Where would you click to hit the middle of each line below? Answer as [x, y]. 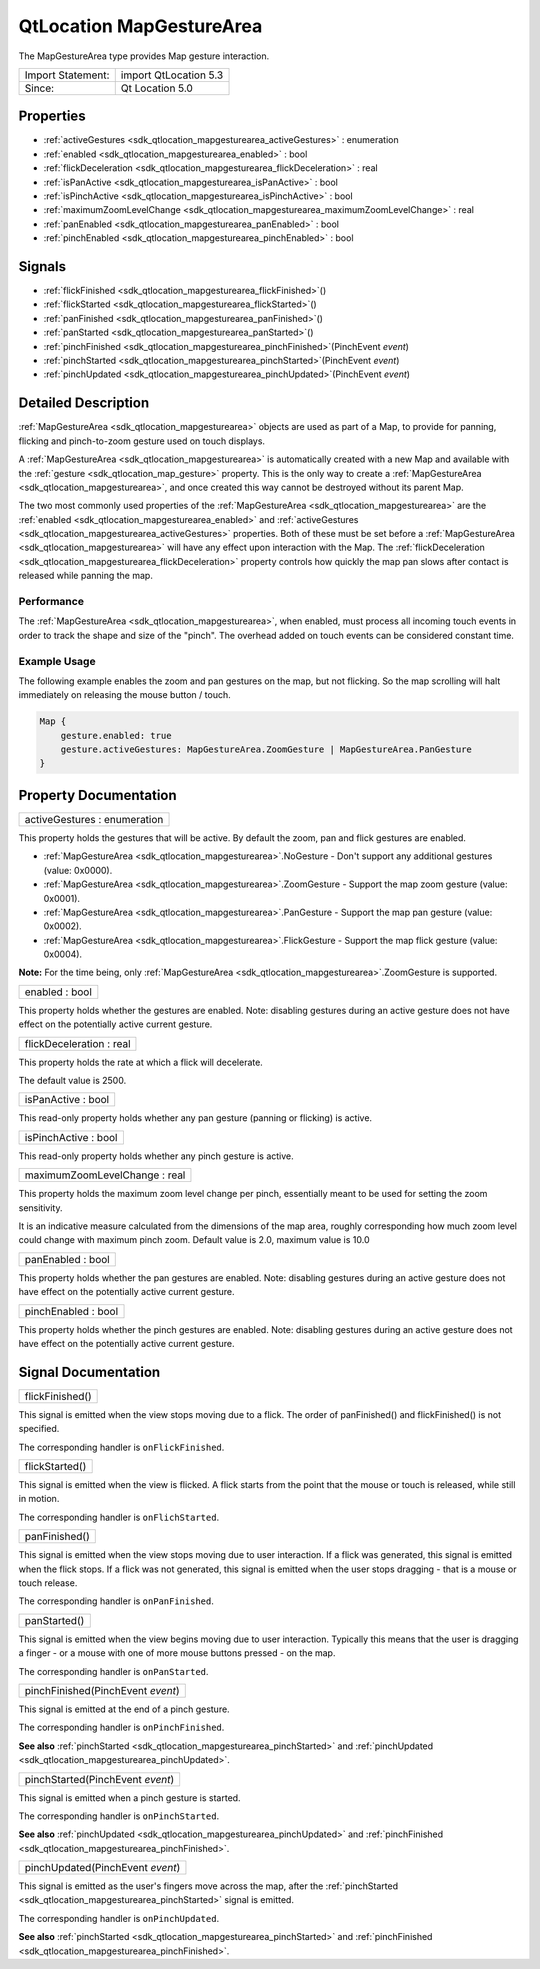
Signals [42, 266]
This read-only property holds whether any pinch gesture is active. [156, 1156]
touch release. [48, 1582]
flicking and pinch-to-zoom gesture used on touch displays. [141, 441]
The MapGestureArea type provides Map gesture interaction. [144, 56]
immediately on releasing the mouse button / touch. [124, 695]
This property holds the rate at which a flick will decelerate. [141, 1062]
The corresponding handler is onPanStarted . [113, 1671]
